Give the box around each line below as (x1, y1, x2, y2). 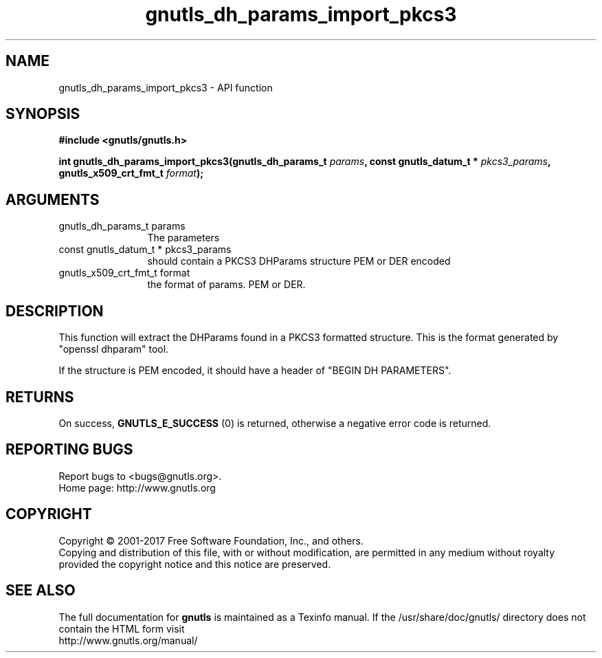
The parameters (147, 232, 220, 244)
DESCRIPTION (5, 302, 104, 320)
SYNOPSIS (5, 105, 80, 123)
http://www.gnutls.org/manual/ (58, 634, 198, 646)
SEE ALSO (5, 582, 76, 600)
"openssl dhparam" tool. (58, 343, 169, 355)
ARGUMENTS (5, 190, 100, 208)
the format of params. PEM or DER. (147, 278, 306, 291)
